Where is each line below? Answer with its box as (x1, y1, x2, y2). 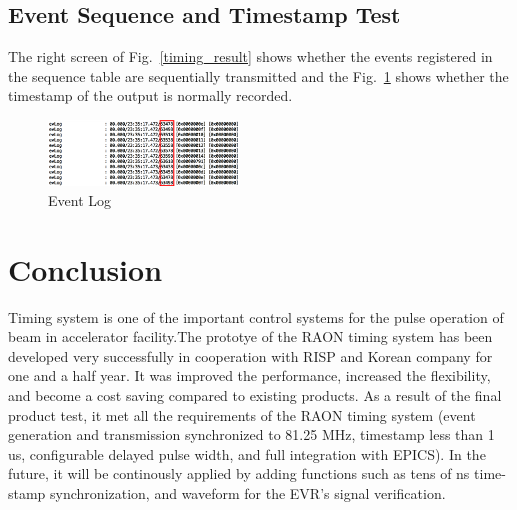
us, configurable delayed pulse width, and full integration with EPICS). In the (8, 443, 486, 464)
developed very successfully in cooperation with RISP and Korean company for (8, 345, 493, 366)
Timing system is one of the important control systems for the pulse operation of (8, 306, 504, 327)
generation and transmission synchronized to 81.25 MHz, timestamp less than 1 (8, 424, 495, 445)
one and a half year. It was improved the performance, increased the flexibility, (8, 365, 491, 386)
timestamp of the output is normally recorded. (8, 85, 293, 106)
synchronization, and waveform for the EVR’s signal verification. (50, 482, 446, 503)
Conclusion (8, 248, 163, 289)
